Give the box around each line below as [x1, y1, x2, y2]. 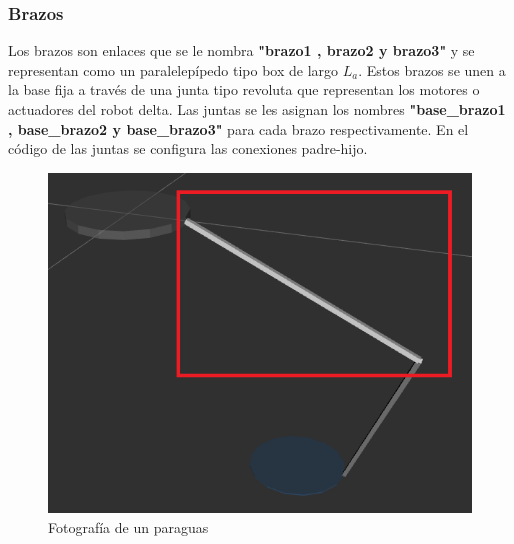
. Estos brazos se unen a [358, 59, 506, 80]
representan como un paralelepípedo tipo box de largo [8, 59, 339, 80]
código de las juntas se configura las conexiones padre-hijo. [8, 138, 368, 159]
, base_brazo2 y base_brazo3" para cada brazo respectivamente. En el [8, 118, 469, 139]
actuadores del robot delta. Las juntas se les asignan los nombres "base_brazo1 [8, 99, 506, 119]
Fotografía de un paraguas [48, 516, 209, 537]
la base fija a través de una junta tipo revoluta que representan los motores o [8, 79, 480, 100]
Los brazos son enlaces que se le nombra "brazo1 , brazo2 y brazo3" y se [8, 40, 475, 61]
